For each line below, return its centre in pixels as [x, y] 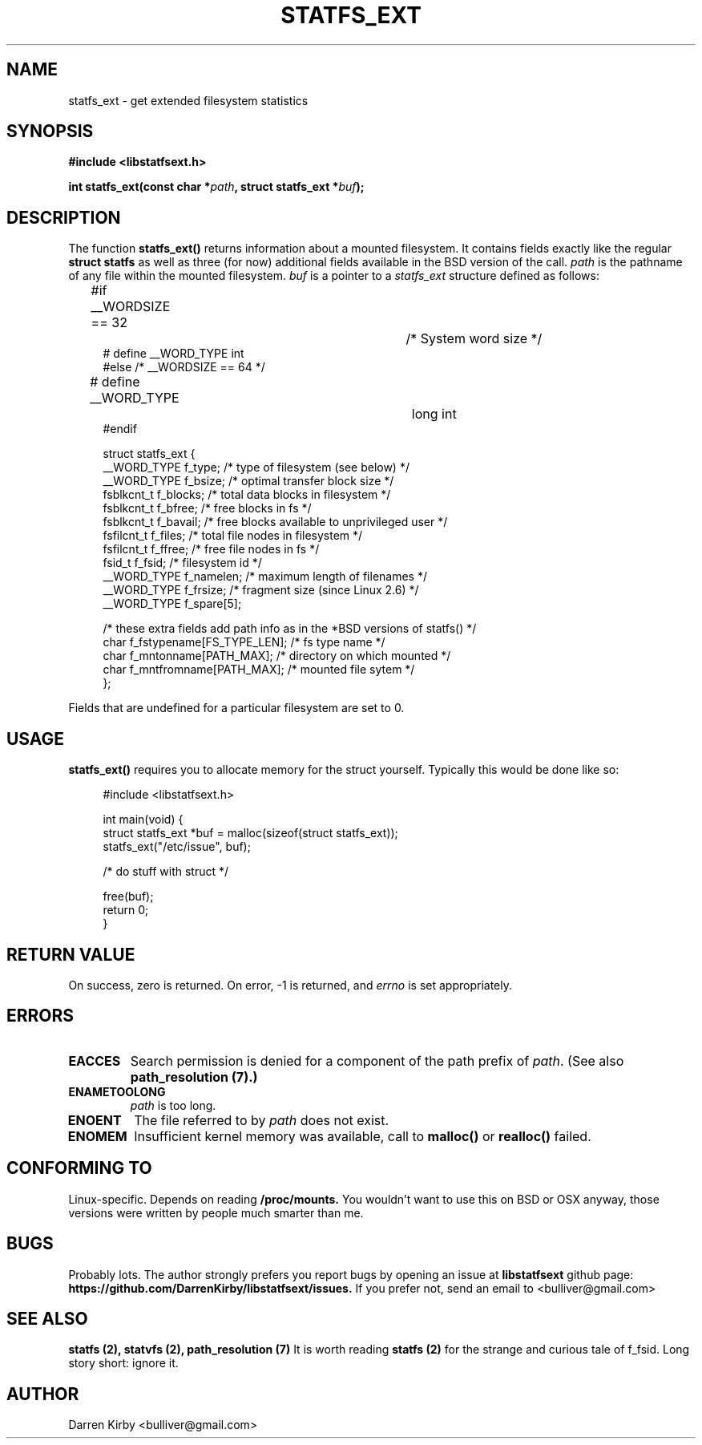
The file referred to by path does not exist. [262, 1120]
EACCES [95, 1060]
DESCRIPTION [64, 217]
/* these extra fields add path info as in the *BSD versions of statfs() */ [290, 629]
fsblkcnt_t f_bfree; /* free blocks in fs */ [207, 508]
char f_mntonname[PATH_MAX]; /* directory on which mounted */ [277, 656]
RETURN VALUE [71, 954]
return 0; [126, 910]
